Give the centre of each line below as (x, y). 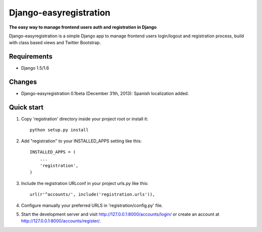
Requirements (31, 56)
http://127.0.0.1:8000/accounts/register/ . (61, 221)
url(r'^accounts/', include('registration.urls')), (92, 194)
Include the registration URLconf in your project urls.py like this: (85, 183)
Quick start (26, 107)
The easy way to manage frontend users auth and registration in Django (83, 27)
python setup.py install (59, 130)
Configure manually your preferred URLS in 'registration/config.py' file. (92, 205)
